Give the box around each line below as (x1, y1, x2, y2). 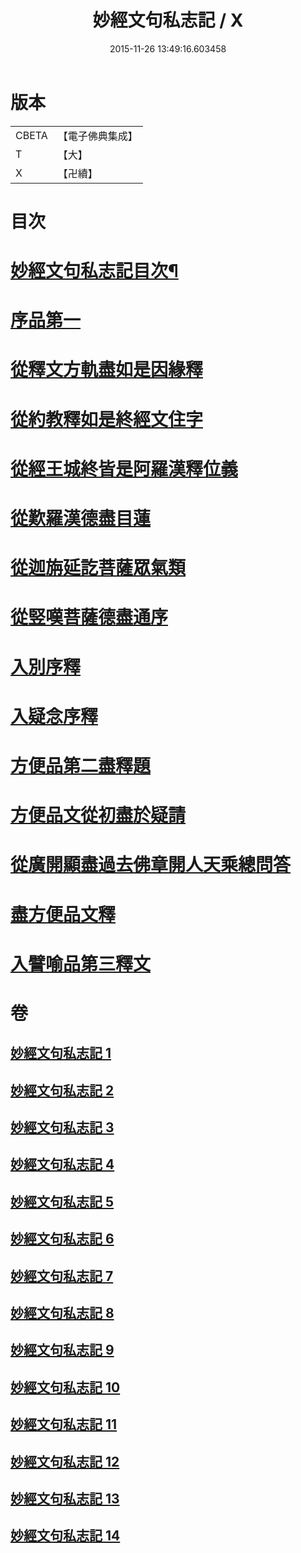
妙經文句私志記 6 (10, 1231, 115, 1248)
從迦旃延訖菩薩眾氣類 (10, 557, 187, 580)
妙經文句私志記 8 (10, 1305, 115, 1321)
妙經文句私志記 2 (10, 1082, 115, 1099)
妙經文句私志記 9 (10, 1342, 115, 1359)
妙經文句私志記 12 (10, 1453, 120, 1470)
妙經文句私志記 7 (10, 1267, 114, 1285)
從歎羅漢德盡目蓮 (10, 507, 152, 530)
